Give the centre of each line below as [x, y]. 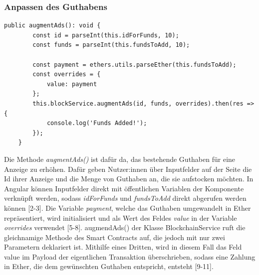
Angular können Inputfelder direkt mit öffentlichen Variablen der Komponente [124, 188]
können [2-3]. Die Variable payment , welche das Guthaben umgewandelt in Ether [128, 207]
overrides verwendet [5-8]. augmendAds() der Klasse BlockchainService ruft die [125, 227]
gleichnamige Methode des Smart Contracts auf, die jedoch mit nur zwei [115, 237]
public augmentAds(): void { [52, 26]
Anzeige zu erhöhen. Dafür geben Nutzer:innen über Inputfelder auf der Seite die [128, 169]
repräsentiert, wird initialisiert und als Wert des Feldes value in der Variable [121, 217]
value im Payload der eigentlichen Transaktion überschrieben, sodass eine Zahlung [130, 256]
